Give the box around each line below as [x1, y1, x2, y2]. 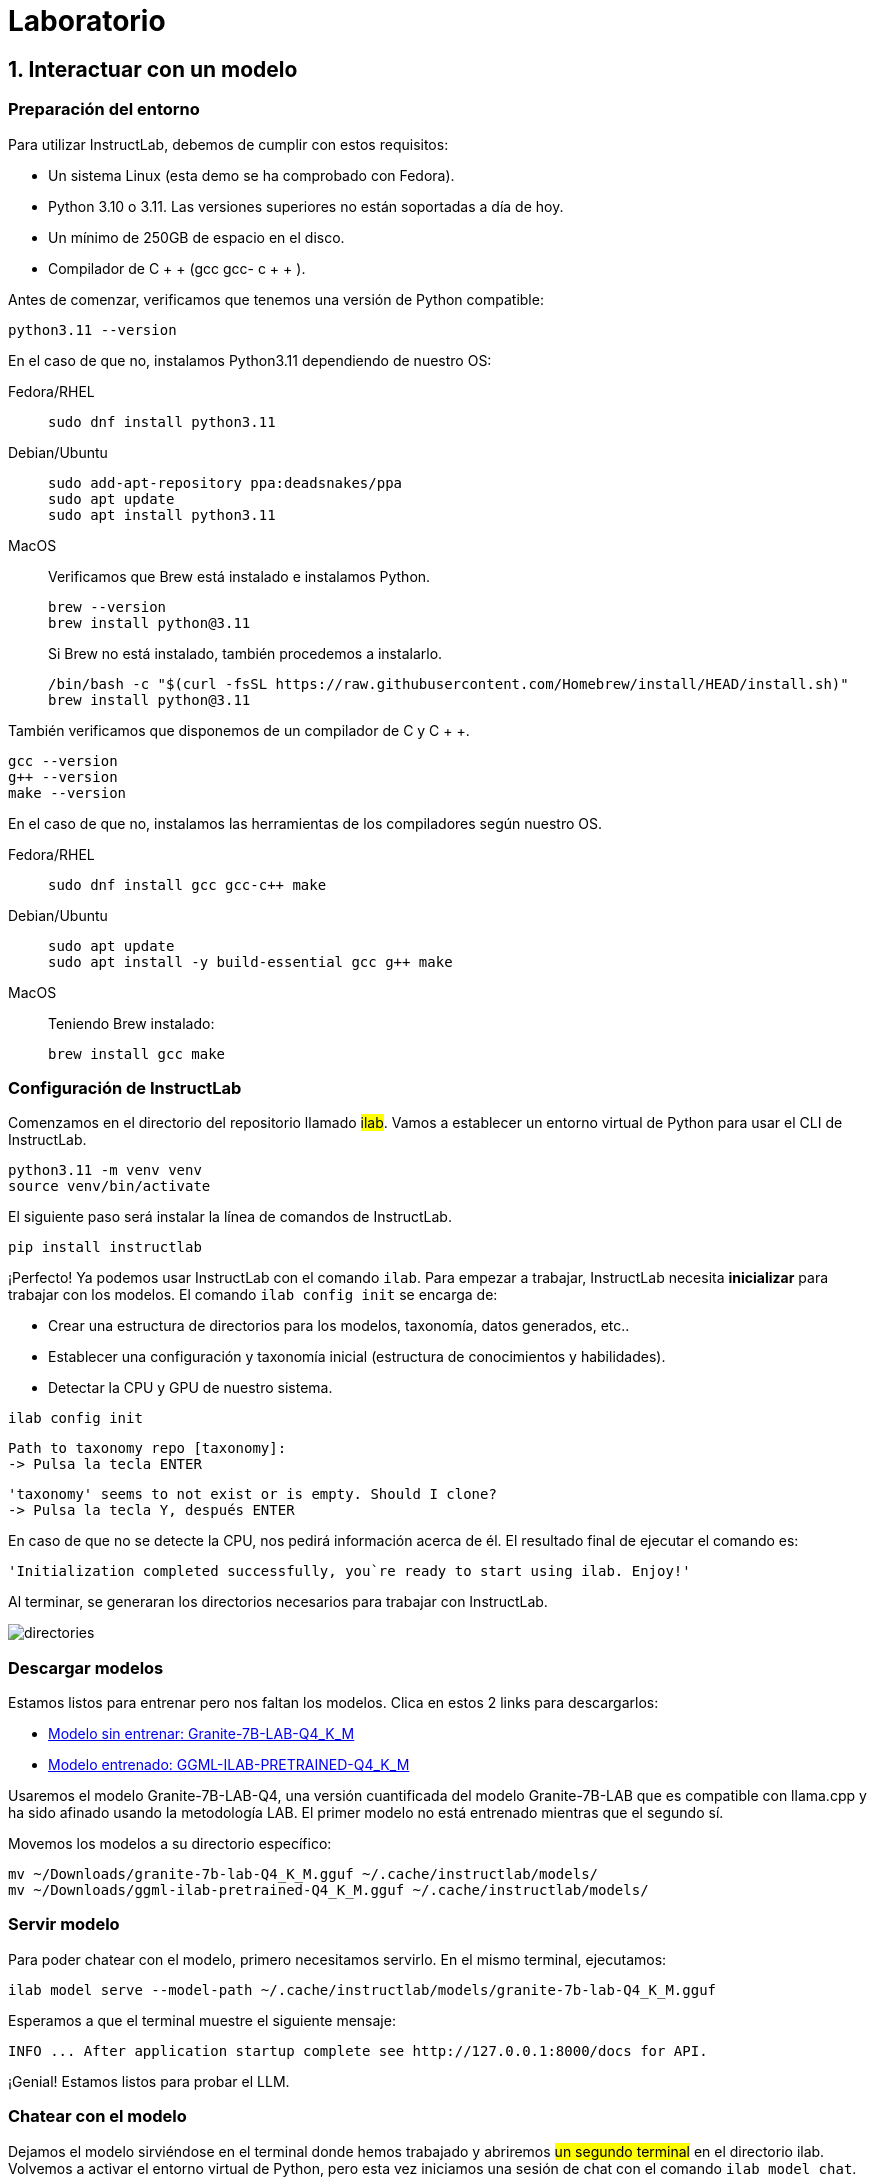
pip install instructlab [8, 1239, 202, 1256]
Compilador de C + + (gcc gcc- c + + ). [48, 259, 306, 277]
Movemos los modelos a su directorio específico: [8, 1835, 332, 1853]
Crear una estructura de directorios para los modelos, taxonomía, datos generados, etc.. [48, 1317, 630, 1335]
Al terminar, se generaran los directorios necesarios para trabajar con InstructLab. [8, 1593, 548, 1611]
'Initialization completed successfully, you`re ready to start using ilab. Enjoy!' [8, 1563, 691, 1580]
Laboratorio [8, 4, 166, 38]
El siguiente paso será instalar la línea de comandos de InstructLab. [8, 1208, 452, 1226]
